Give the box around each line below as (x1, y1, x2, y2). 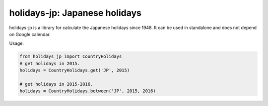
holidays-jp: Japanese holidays (9, 7, 141, 18)
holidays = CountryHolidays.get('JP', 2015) (19, 68, 130, 73)
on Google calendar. (9, 31, 51, 37)
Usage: (9, 40, 24, 46)
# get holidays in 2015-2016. (19, 81, 93, 87)
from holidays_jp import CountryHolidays (19, 54, 122, 59)
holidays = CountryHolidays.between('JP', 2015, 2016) (19, 88, 156, 94)
